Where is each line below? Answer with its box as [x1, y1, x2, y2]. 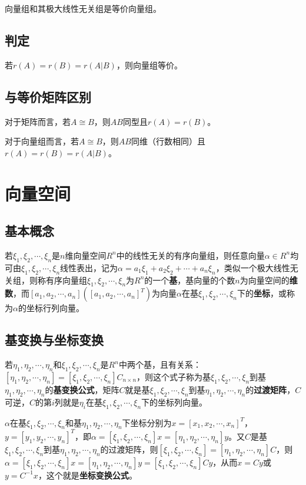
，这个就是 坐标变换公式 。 [38, 468, 137, 481]
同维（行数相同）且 [131, 135, 205, 147]
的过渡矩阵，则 [100, 443, 158, 455]
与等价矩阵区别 [5, 87, 91, 105]
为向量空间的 [240, 273, 290, 286]
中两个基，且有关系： [118, 358, 201, 371]
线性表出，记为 [60, 261, 118, 273]
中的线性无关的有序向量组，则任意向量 [116, 249, 265, 261]
